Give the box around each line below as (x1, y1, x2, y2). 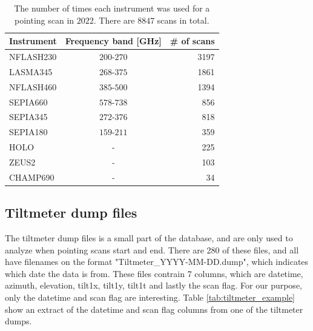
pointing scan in (14, 13, 74, 26)
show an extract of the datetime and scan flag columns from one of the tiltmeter (5, 303, 303, 315)
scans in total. (157, 13, 209, 26)
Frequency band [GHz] (65, 35, 162, 47)
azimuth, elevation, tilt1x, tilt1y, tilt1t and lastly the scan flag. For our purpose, (5, 279, 302, 292)
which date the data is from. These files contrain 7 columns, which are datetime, (5, 267, 303, 279)
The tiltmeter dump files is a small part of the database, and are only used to (5, 232, 293, 244)
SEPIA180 (9, 125, 48, 138)
